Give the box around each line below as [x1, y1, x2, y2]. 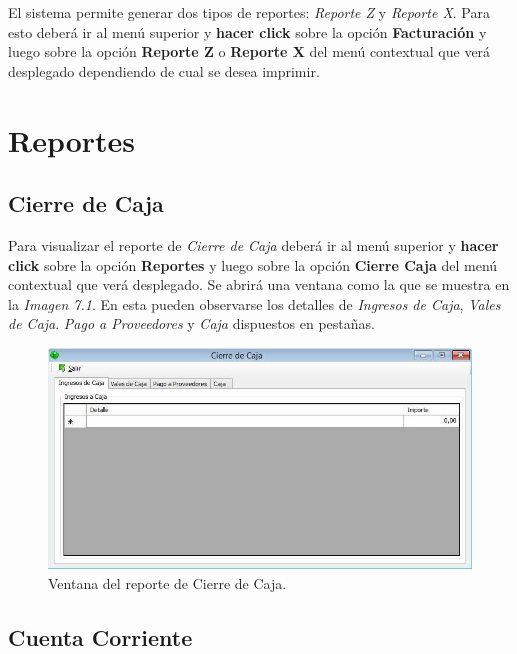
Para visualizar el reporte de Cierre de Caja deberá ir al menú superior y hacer [8, 234, 499, 255]
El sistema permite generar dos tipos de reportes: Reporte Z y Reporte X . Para [8, 2, 490, 22]
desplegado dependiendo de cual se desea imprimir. [8, 60, 320, 81]
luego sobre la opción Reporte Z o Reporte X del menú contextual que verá [8, 41, 491, 62]
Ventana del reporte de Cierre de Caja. [48, 572, 287, 593]
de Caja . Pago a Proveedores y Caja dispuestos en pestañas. [8, 313, 375, 334]
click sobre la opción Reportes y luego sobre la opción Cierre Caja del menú [8, 254, 498, 275]
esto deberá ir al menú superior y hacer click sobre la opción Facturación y [8, 21, 487, 42]
